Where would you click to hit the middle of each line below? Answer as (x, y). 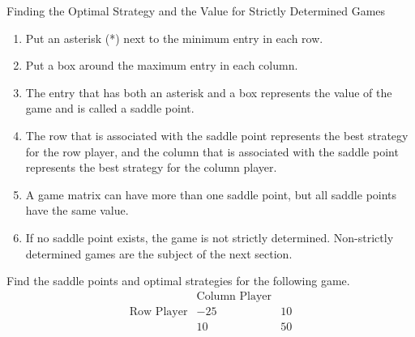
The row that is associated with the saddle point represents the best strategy (217, 135)
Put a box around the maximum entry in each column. (162, 65)
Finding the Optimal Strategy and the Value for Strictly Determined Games (196, 11)
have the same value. (77, 210)
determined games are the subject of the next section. (159, 253)
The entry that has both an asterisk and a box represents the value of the (209, 92)
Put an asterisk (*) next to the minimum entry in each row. (174, 38)
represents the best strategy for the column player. (151, 167)
